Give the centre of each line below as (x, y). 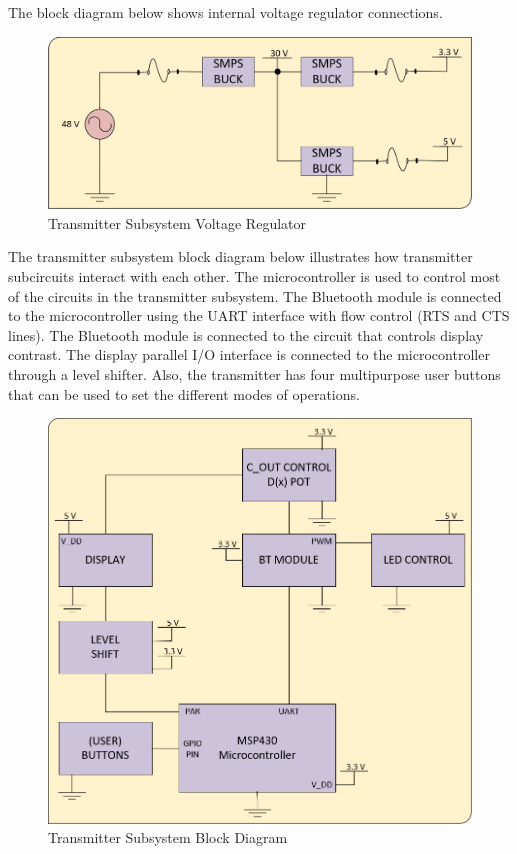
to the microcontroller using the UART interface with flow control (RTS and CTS (259, 315)
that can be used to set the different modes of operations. (184, 393)
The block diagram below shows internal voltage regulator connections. (225, 12)
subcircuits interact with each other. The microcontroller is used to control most (254, 276)
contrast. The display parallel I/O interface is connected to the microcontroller (249, 354)
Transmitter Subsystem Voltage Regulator (177, 222)
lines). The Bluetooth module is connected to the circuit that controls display (246, 334)
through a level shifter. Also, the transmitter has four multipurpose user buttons (254, 374)
